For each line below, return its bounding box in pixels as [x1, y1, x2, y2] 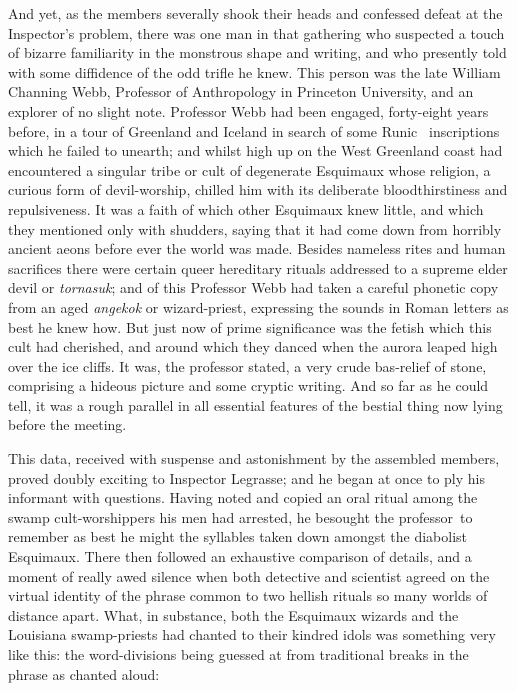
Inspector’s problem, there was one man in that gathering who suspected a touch [8, 22, 505, 43]
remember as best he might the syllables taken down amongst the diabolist [8, 526, 468, 547]
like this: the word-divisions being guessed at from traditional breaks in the [8, 644, 469, 664]
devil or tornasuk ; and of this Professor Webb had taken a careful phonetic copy [8, 277, 499, 298]
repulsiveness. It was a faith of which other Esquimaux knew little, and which [8, 198, 484, 219]
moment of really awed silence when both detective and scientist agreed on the [8, 565, 490, 586]
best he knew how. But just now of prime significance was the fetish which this [8, 316, 492, 337]
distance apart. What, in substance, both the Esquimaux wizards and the [8, 604, 459, 625]
